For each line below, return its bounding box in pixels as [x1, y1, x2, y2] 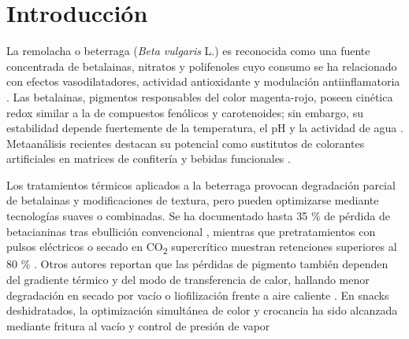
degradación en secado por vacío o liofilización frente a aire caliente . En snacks [6, 286, 389, 303]
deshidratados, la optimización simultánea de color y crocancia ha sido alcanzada [6, 302, 398, 319]
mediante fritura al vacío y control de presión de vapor [6, 317, 270, 333]
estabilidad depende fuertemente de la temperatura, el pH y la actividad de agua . [6, 120, 403, 136]
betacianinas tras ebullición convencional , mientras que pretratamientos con [6, 223, 376, 239]
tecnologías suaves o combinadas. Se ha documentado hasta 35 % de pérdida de [6, 208, 390, 224]
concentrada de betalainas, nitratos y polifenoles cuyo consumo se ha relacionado [6, 57, 397, 74]
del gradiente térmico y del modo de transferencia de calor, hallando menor [6, 271, 370, 287]
